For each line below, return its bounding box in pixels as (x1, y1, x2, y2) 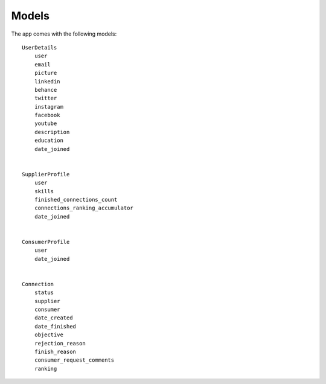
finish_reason (34, 348, 77, 355)
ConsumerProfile (22, 238, 70, 245)
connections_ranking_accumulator (34, 205, 134, 211)
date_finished (34, 323, 77, 330)
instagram (34, 103, 63, 110)
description (34, 129, 70, 135)
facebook (34, 112, 60, 119)
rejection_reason (34, 340, 86, 347)
